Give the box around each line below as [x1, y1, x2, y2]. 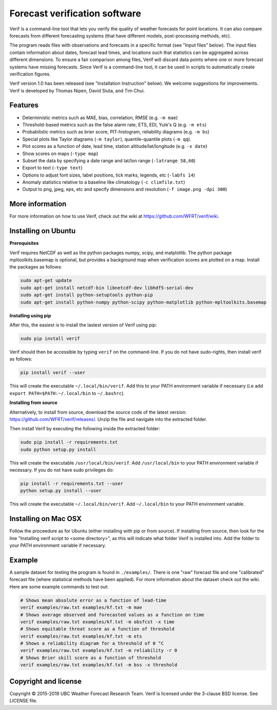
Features [9, 101, 38, 110]
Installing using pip [9, 312, 51, 318]
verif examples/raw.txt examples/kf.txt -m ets [20, 633, 142, 639]
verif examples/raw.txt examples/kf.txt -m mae [20, 605, 142, 610]
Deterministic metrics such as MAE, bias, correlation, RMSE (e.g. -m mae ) [22, 114, 178, 121]
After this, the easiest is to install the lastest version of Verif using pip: [9, 322, 157, 328]
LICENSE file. [9, 698, 38, 704]
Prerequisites [9, 240, 39, 246]
